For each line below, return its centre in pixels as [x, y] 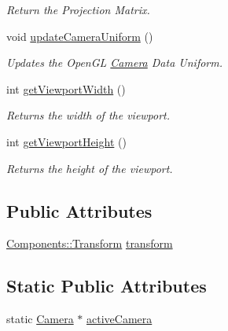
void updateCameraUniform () [80, 36]
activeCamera [120, 319]
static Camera [40, 319]
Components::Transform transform [90, 243]
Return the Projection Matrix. [78, 9]
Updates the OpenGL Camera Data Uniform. [114, 63]
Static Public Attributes [107, 286]
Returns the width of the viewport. [88, 115]
